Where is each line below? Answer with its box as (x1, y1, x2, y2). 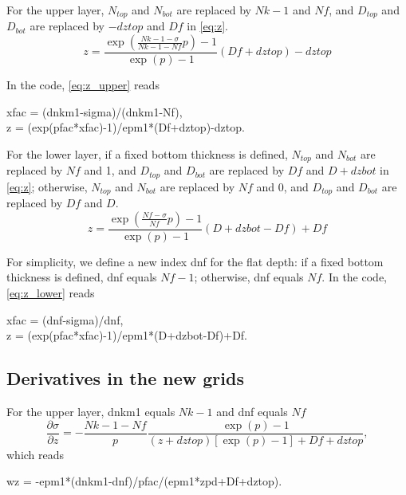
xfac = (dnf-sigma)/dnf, (6, 311, 124, 328)
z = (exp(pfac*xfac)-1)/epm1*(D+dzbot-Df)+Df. (6, 327, 248, 344)
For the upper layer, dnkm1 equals (6, 403, 175, 420)
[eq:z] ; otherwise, (6, 178, 88, 194)
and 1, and (84, 162, 136, 179)
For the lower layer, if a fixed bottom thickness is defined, (6, 145, 288, 162)
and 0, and (256, 178, 309, 194)
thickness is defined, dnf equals (6, 269, 157, 285)
